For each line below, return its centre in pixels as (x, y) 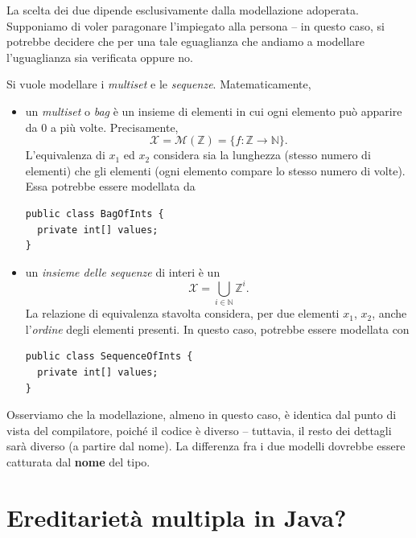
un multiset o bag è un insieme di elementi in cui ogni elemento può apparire (214, 111)
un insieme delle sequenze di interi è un (123, 271)
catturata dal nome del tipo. (78, 461)
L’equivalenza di (65, 155)
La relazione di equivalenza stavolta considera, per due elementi (182, 313)
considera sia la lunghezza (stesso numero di (262, 155)
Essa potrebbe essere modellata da (110, 186)
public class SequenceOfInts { (109, 357)
